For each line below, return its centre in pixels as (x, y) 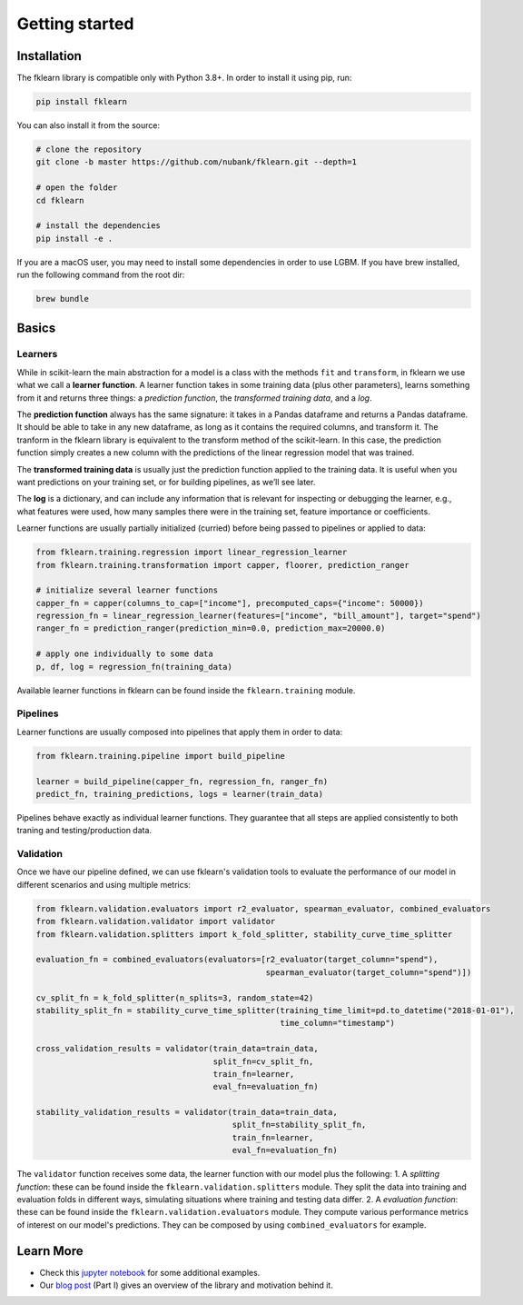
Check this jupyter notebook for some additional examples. (150, 1272)
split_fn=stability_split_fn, (299, 1125)
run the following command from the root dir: (101, 275)
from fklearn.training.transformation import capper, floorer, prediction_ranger (223, 565)
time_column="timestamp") (337, 1023)
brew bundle (63, 299)
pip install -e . (74, 238)
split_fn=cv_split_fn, (263, 1061)
